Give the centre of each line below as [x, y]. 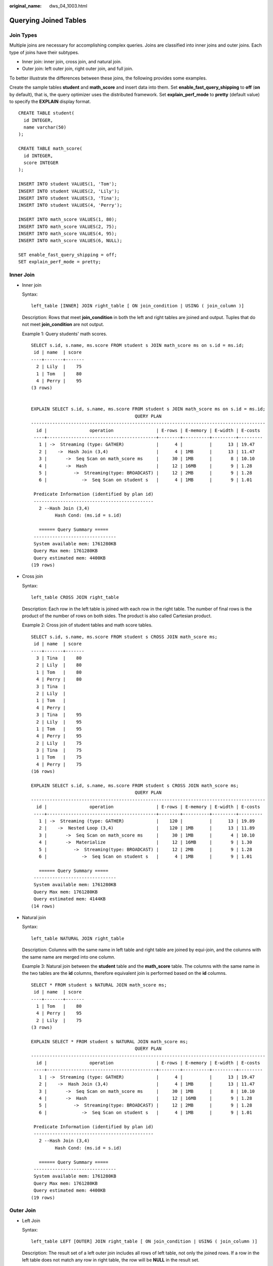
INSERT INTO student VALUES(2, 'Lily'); [69, 191]
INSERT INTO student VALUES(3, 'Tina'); [69, 198]
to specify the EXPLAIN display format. [50, 101]
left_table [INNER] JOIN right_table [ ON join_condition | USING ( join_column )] [138, 306]
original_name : [26, 6]
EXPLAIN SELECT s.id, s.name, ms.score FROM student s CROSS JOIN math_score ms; [135, 786]
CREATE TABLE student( [47, 113]
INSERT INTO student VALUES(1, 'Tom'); [68, 184]
